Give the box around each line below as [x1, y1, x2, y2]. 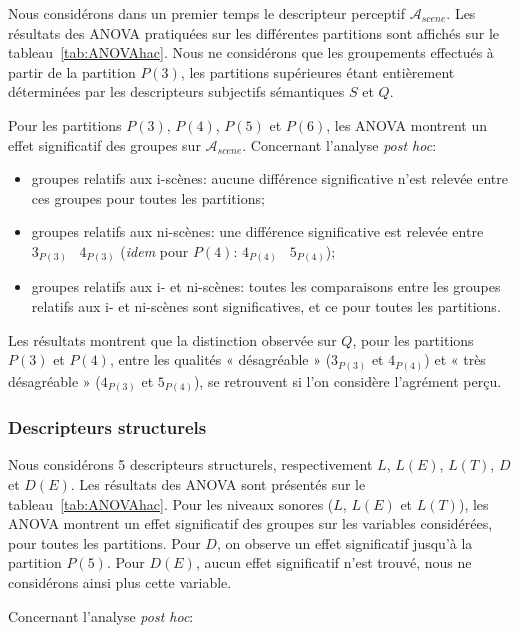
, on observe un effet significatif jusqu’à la [216, 532, 473, 553]
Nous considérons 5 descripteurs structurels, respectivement [8, 454, 373, 475]
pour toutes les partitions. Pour [8, 532, 201, 553]
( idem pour [120, 240, 189, 261]
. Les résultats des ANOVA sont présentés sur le [70, 474, 366, 495]
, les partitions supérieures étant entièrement [180, 61, 455, 82]
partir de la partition [8, 61, 136, 82]
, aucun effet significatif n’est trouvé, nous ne [195, 552, 472, 573]
